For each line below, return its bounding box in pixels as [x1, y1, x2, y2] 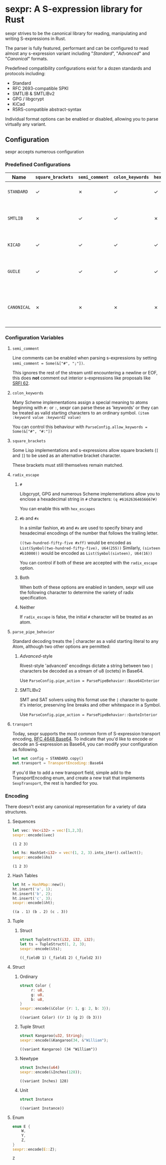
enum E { [12, 1124, 31, 1129]
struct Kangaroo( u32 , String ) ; [19, 1033, 84, 1038]
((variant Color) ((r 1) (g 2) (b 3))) [19, 1015, 102, 1020]
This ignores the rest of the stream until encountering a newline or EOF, [12, 370, 158, 376]
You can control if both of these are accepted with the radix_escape [19, 560, 158, 566]
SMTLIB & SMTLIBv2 [12, 90, 55, 96]
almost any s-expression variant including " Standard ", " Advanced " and [5, 50, 150, 56]
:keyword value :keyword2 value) [12, 415, 82, 420]
